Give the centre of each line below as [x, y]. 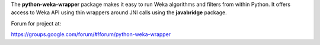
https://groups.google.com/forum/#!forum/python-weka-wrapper [91, 34]
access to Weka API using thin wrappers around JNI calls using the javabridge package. [119, 12]
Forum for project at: [36, 23]
